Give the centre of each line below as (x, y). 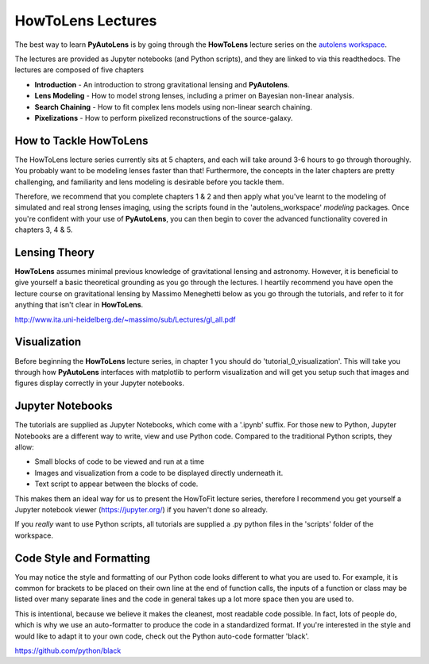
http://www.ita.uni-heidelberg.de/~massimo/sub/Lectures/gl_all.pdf (125, 319)
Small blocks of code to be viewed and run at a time (120, 461)
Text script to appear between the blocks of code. (116, 484)
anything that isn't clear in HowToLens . (79, 305)
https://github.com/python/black (68, 650)
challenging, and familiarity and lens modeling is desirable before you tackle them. (149, 182)
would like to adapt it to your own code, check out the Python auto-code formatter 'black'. (162, 636)
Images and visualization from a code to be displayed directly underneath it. (159, 473)
